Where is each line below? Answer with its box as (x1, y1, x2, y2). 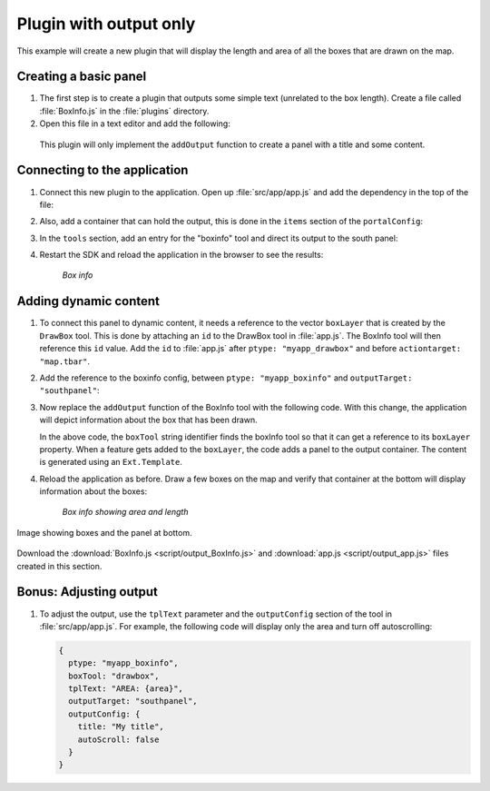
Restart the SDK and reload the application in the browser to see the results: (39, 250, 324, 261)
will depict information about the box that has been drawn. (39, 414, 258, 426)
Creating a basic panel (16, 69, 147, 84)
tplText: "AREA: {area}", (68, 684, 183, 694)
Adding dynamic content (16, 293, 161, 309)
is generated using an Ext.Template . (39, 457, 183, 468)
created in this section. (16, 560, 103, 571)
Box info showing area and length (62, 507, 189, 518)
